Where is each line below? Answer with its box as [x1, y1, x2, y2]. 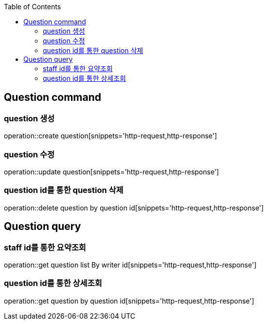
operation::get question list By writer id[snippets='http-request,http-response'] [4, 260, 257, 269]
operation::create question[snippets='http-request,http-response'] [4, 132, 217, 140]
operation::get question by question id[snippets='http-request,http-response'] [4, 296, 254, 305]
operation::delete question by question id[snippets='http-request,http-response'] [4, 203, 264, 212]
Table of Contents [4, 2, 61, 11]
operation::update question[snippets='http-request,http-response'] [4, 167, 219, 176]
